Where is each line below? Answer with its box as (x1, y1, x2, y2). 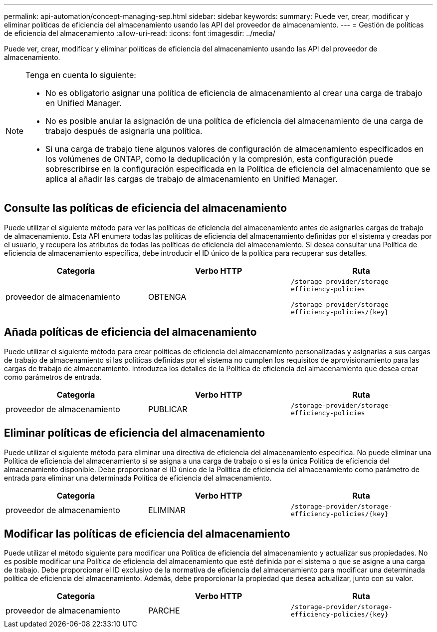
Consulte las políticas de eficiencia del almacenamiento (4, 202, 287, 215)
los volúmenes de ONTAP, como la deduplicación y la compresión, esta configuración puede (45, 154, 393, 164)
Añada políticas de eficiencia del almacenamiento (4, 326, 257, 339)
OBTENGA (148, 291, 187, 302)
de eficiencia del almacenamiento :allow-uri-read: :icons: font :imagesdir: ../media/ (4, 29, 275, 37)
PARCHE (148, 606, 180, 616)
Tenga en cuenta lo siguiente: (25, 70, 136, 80)
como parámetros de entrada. (4, 372, 102, 381)
